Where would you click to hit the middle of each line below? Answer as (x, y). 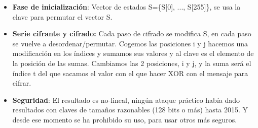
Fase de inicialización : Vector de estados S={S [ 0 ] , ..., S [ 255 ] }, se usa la (126, 7)
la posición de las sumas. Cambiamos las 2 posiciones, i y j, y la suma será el (132, 63)
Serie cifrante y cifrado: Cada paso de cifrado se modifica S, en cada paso (132, 34)
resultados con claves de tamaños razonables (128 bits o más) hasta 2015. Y (130, 110)
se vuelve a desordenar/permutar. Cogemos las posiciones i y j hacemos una (130, 43)
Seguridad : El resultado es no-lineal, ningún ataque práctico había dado (126, 100)
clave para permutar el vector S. (62, 16)
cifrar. (22, 83)
